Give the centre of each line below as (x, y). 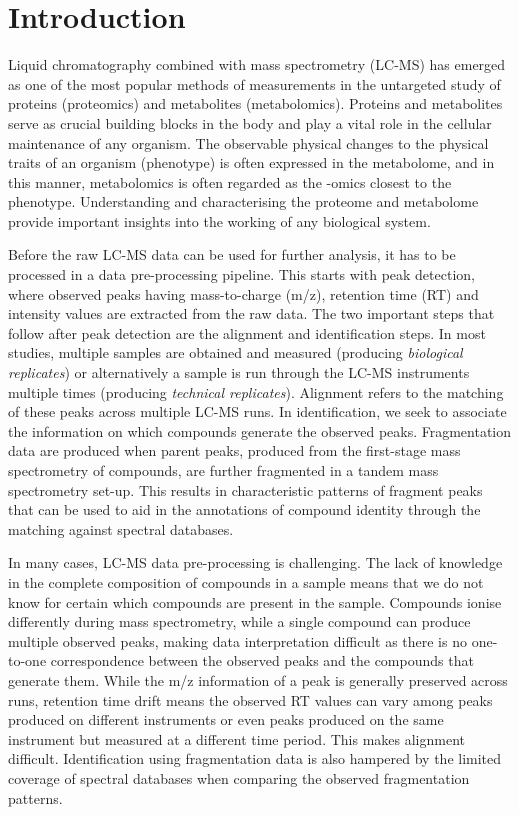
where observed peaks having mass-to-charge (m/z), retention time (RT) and (243, 293)
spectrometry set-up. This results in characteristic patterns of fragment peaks (245, 489)
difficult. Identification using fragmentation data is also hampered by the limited (255, 758)
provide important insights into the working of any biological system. (219, 220)
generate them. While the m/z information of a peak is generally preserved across (258, 679)
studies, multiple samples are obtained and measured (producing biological (235, 352)
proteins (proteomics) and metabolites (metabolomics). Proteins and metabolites (255, 103)
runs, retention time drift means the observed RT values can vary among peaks (250, 699)
